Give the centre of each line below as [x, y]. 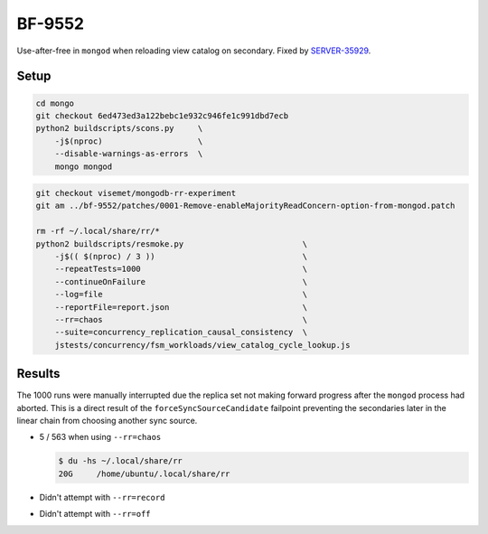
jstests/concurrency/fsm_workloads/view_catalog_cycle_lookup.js [202, 345]
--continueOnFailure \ [181, 281]
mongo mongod [84, 166]
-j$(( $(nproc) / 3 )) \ [181, 257]
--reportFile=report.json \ [181, 307]
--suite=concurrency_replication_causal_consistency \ [181, 333]
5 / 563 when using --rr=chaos [100, 437]
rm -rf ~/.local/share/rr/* [98, 231]
